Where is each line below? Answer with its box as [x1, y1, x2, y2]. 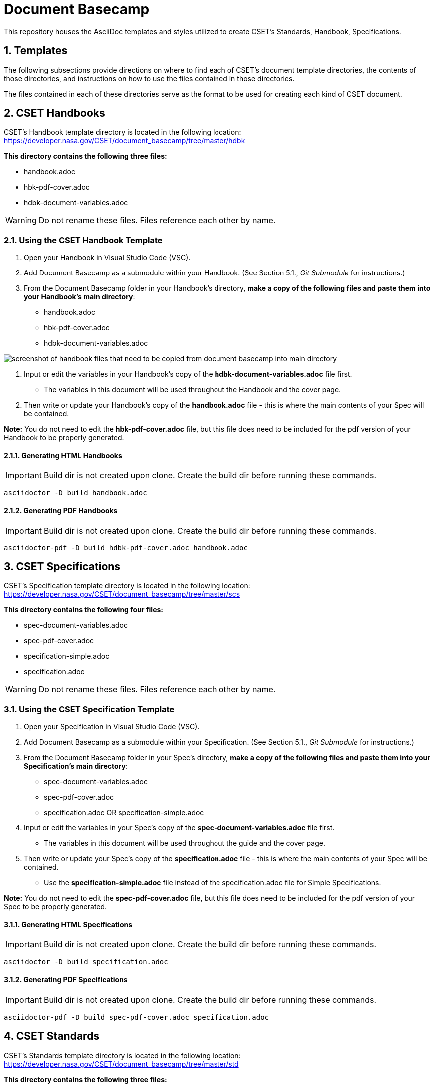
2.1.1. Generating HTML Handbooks [4, 451, 122, 460]
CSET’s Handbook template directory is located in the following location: [4, 128, 241, 137]
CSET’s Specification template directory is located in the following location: [4, 581, 250, 590]
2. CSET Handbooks [4, 107, 105, 120]
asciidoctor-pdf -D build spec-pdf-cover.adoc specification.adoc [4, 1013, 269, 1021]
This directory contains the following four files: [4, 605, 163, 614]
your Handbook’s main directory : [24, 292, 135, 301]
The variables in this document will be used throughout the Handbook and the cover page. [44, 385, 341, 394]
